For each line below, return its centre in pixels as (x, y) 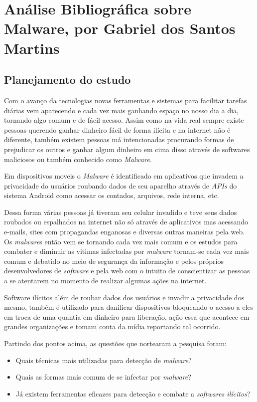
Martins (32, 48)
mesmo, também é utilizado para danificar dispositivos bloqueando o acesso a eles (129, 307)
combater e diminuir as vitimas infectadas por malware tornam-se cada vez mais (127, 251)
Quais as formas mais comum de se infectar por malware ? (103, 377)
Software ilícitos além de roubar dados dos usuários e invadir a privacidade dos (124, 297)
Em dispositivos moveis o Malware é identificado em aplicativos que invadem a (124, 176)
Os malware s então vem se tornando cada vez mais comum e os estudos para (121, 241)
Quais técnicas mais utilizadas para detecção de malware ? (104, 360)
